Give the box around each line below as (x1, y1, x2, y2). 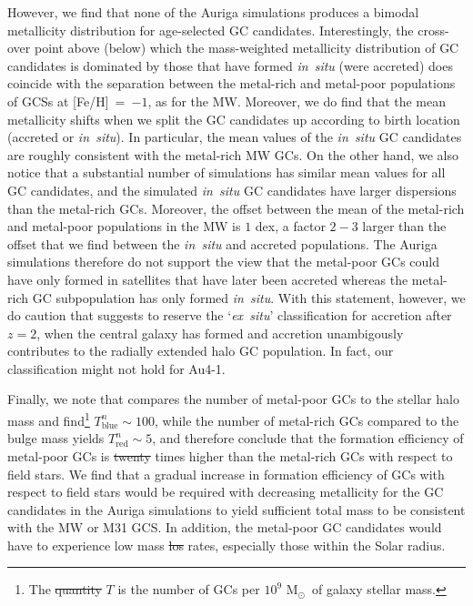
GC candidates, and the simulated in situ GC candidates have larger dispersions (7, 180, 457, 199)
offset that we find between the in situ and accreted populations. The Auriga (7, 234, 438, 253)
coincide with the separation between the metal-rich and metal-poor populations (7, 74, 456, 93)
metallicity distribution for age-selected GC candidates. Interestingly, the (7, 20, 414, 39)
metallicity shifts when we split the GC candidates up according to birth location (7, 109, 460, 128)
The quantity (28, 580, 102, 599)
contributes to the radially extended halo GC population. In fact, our (7, 341, 394, 360)
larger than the (362, 217, 447, 236)
